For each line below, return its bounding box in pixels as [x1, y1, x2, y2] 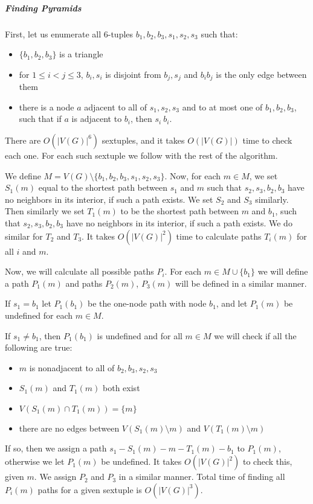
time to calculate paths [176, 229, 262, 242]
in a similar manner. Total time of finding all [118, 470, 285, 483]
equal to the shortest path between [38, 181, 167, 194]
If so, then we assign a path [5, 442, 107, 455]
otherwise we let [5, 455, 65, 468]
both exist [103, 381, 140, 394]
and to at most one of [182, 100, 263, 113]
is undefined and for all [97, 329, 182, 342]
